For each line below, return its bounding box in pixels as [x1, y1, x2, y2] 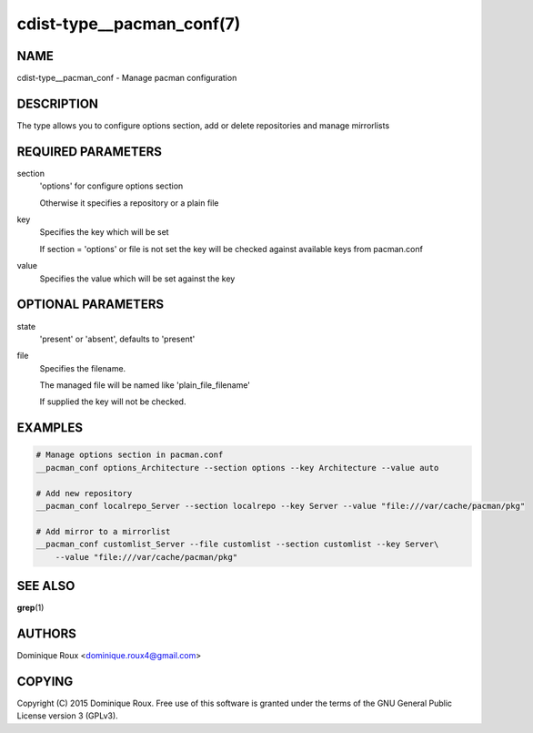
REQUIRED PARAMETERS [16, 144, 163, 159]
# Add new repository [35, 488, 133, 498]
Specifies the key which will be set [39, 227, 169, 238]
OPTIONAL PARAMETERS [16, 297, 165, 312]
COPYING [16, 674, 74, 689]
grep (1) [16, 602, 45, 614]
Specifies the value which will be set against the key [39, 273, 236, 284]
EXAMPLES [16, 420, 84, 436]
